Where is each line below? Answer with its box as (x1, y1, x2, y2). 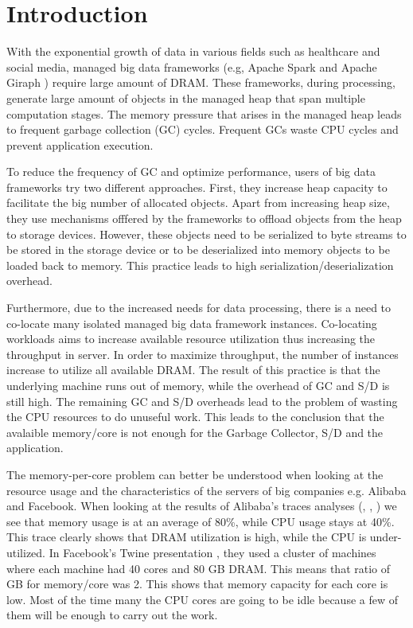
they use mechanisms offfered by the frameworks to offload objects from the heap (6, 210, 402, 227)
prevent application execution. (6, 136, 154, 153)
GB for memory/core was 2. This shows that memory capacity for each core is (6, 575, 388, 592)
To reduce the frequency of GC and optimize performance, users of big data (6, 163, 376, 180)
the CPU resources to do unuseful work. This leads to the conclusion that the (6, 408, 384, 425)
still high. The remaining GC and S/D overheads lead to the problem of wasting (6, 392, 398, 409)
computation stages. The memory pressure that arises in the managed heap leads (6, 105, 402, 122)
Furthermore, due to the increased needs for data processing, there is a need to (6, 299, 392, 316)
